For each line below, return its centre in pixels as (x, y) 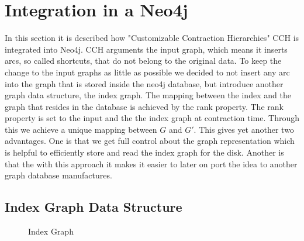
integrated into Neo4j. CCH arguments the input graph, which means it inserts (146, 49)
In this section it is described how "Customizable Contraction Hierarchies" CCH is (152, 38)
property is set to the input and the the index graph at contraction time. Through (152, 118)
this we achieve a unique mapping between (81, 129)
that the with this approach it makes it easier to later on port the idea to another (151, 163)
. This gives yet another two (244, 129)
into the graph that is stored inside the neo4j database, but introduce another (144, 83)
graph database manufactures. (58, 175)
